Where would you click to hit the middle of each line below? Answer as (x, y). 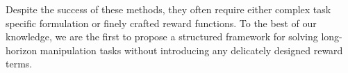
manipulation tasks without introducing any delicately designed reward (191, 50)
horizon (22, 50)
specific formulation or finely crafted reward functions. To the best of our (161, 23)
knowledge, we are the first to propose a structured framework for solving (162, 36)
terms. (19, 64)
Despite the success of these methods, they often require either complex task (168, 9)
